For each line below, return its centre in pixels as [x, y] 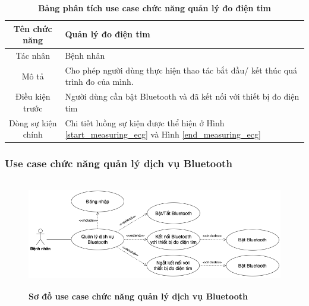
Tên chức [33, 28]
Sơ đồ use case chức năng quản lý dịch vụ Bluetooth [138, 296]
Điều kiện [33, 96]
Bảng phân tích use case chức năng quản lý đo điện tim [154, 8]
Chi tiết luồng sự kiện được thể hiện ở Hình [145, 122]
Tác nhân [33, 55]
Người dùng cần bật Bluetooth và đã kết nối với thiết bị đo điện [182, 96]
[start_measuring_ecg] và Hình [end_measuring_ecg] [163, 134]
